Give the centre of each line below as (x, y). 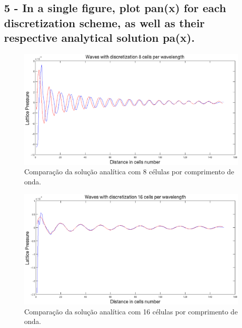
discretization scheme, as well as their (105, 22)
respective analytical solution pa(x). (100, 38)
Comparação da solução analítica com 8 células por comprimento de (129, 172)
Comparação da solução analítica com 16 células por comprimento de (131, 311)
